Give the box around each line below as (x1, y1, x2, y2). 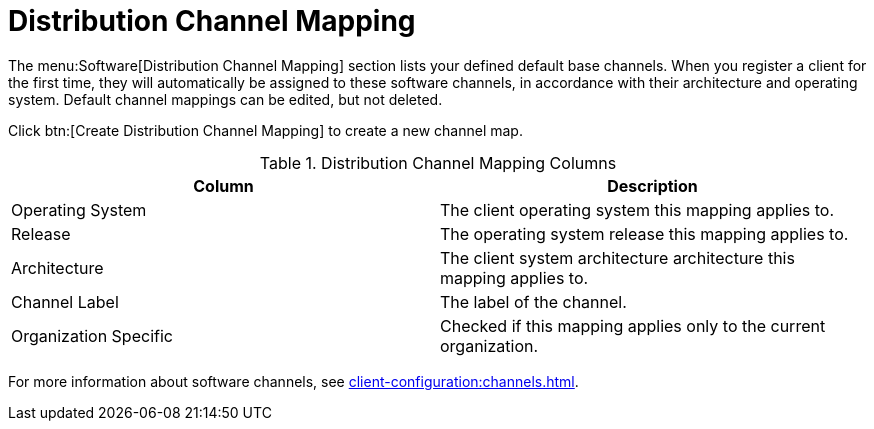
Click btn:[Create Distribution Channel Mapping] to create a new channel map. (8, 121, 523, 139)
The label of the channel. (440, 291, 627, 312)
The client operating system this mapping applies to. (440, 199, 835, 220)
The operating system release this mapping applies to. (440, 223, 849, 244)
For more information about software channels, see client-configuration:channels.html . (8, 372, 579, 390)
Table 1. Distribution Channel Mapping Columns (259, 152, 617, 173)
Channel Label (11, 291, 119, 312)
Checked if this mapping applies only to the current (440, 315, 826, 336)
